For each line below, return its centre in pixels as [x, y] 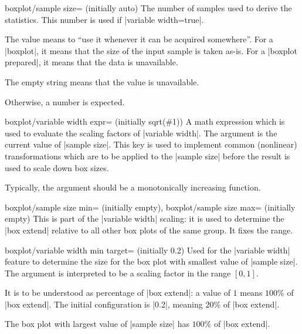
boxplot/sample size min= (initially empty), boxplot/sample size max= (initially [150, 207]
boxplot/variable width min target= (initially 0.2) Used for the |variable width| [147, 250]
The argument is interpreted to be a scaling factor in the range [118, 273]
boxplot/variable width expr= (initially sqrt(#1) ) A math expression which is [145, 121]
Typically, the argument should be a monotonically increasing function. [133, 187]
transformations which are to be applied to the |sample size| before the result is [147, 156]
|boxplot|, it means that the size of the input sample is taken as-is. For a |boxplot [151, 50]
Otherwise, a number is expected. [65, 101]
